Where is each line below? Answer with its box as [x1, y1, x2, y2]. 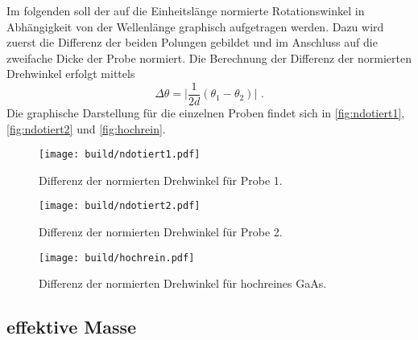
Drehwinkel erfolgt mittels [6, 65, 135, 82]
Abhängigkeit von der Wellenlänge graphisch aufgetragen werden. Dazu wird [6, 18, 384, 35]
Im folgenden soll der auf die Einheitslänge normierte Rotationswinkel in [6, 2, 365, 18]
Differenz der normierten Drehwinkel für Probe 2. [39, 223, 283, 240]
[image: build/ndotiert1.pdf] [39, 149, 201, 161]
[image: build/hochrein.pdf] [39, 252, 195, 264]
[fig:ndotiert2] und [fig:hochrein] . [6, 120, 166, 137]
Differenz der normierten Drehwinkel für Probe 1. [39, 171, 283, 188]
